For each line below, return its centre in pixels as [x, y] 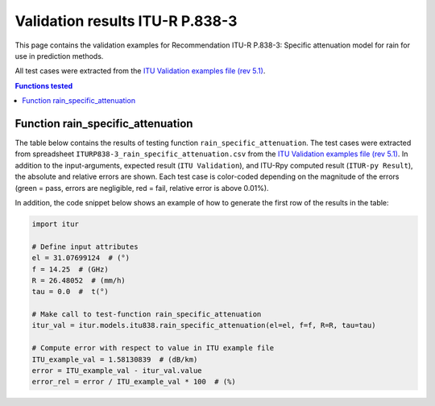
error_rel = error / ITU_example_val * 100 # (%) [134, 382]
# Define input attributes [85, 246]
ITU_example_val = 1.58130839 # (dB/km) [115, 359]
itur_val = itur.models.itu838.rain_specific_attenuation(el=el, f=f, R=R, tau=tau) [204, 325]
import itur [56, 224]
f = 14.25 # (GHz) [70, 269]
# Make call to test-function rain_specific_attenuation [147, 315]
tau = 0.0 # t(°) [70, 292]
